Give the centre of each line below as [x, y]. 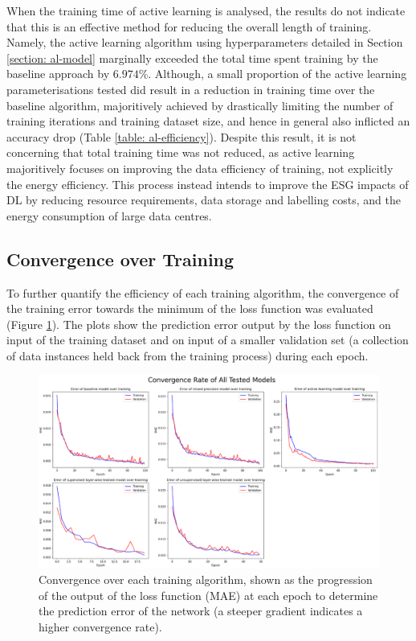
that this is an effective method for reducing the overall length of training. [189, 26]
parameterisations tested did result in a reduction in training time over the [191, 89]
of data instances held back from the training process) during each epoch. [188, 355]
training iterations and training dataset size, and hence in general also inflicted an [208, 121]
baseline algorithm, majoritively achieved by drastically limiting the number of [200, 105]
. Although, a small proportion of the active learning [277, 74]
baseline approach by [58, 74]
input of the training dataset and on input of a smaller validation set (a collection [208, 340]
